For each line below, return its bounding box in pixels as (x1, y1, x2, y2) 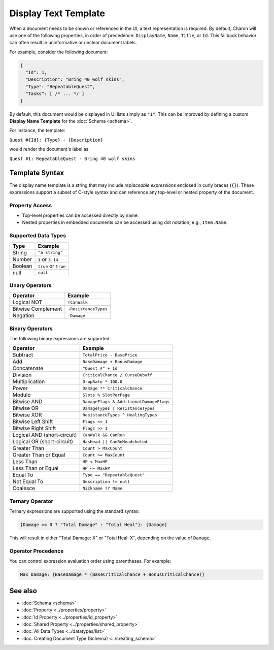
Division (12, 371, 32, 378)
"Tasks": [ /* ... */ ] (25, 91, 85, 96)
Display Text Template (9, 8, 106, 19)
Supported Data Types (9, 232, 66, 239)
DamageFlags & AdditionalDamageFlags (82, 399, 170, 404)
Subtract (12, 351, 33, 359)
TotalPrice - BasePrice (82, 352, 138, 357)
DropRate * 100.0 (82, 379, 123, 384)
